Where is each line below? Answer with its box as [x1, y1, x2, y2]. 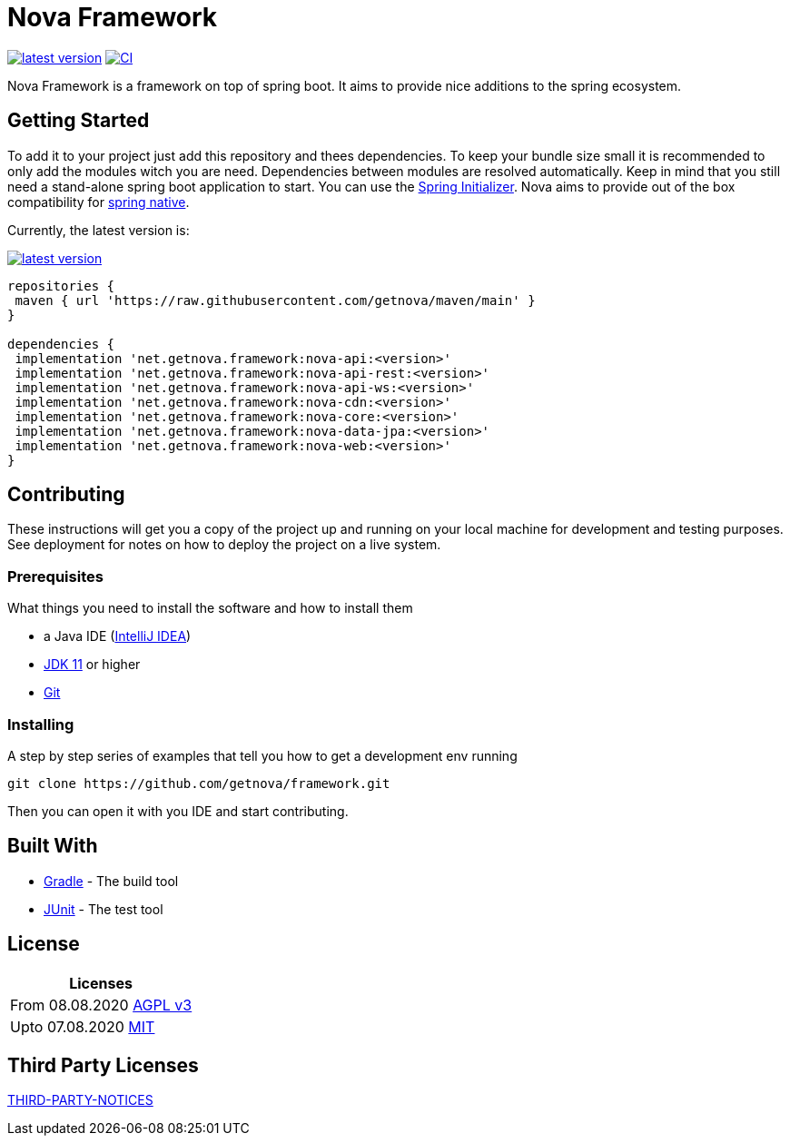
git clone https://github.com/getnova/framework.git [7, 775, 390, 791]
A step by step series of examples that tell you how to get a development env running [7, 747, 518, 764]
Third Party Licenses [7, 1054, 199, 1078]
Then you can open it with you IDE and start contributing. [7, 803, 349, 819]
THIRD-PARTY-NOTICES [7, 1092, 153, 1109]
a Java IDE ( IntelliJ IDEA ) [44, 628, 192, 645]
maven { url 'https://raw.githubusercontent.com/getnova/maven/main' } [15, 292, 536, 308]
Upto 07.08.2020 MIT [10, 1017, 155, 1036]
